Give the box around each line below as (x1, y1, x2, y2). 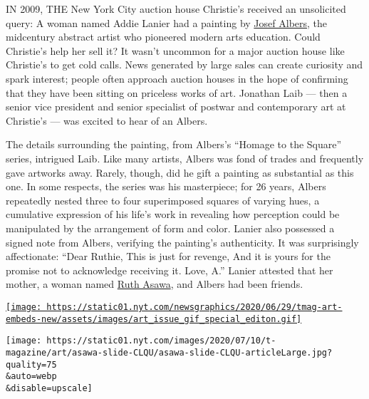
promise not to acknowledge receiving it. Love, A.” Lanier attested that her (6, 262, 333, 277)
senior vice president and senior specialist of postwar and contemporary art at (6, 99, 346, 114)
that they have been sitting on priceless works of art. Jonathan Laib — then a (6, 85, 348, 100)
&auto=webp (6, 371, 57, 382)
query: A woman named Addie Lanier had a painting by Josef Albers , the (6, 15, 328, 30)
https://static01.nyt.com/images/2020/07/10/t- (46, 336, 276, 346)
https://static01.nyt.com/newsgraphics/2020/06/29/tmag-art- (46, 301, 343, 312)
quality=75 (6, 359, 57, 370)
